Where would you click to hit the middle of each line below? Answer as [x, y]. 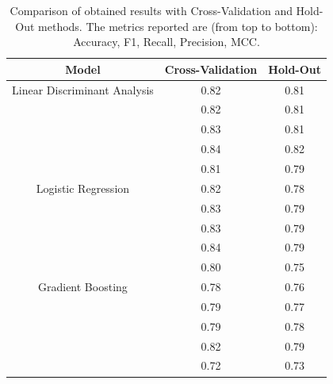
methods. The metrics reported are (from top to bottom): [178, 26]
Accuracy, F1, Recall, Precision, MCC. [166, 42]
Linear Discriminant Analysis [83, 89]
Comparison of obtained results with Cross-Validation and [151, 10]
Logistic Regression [83, 188]
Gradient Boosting [83, 287]
